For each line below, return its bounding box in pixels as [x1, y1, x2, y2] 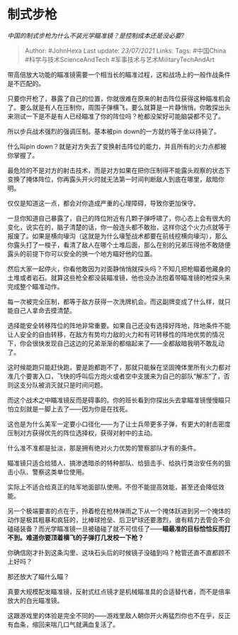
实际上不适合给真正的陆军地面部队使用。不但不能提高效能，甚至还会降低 [7, 482, 218, 491]
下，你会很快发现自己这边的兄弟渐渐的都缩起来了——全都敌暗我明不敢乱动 [7, 338, 225, 348]
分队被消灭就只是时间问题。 [25, 380, 107, 389]
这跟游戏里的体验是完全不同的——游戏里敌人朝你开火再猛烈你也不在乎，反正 [7, 611, 231, 619]
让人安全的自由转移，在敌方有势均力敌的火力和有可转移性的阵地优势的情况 [7, 330, 225, 338]
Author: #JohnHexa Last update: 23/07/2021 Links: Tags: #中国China [24, 46, 227, 55]
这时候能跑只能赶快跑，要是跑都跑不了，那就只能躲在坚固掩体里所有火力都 [7, 363, 225, 371]
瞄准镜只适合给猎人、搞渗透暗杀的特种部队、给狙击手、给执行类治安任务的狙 [7, 458, 231, 467]
